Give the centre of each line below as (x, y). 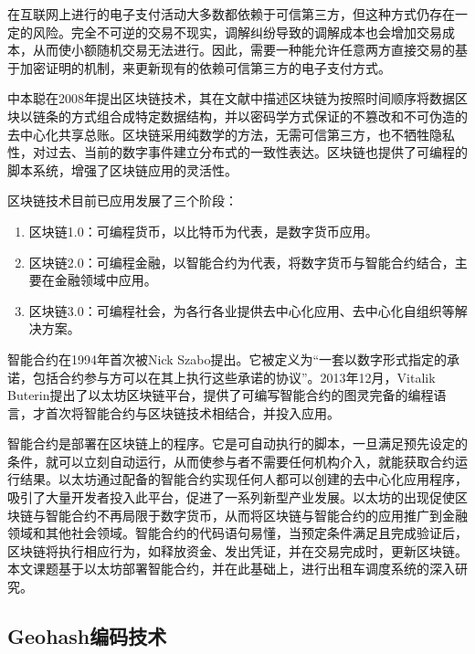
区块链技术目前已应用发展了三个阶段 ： (122, 200)
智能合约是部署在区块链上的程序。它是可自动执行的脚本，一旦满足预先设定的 (237, 443)
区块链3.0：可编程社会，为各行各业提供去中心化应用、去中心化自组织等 (242, 310)
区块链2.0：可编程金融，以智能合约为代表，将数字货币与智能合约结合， (242, 262)
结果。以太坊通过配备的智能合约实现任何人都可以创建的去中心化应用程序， (243, 479)
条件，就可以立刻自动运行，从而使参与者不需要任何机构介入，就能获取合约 (231, 461)
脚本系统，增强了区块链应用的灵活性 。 (122, 169)
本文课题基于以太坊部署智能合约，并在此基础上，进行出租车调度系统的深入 (231, 569)
